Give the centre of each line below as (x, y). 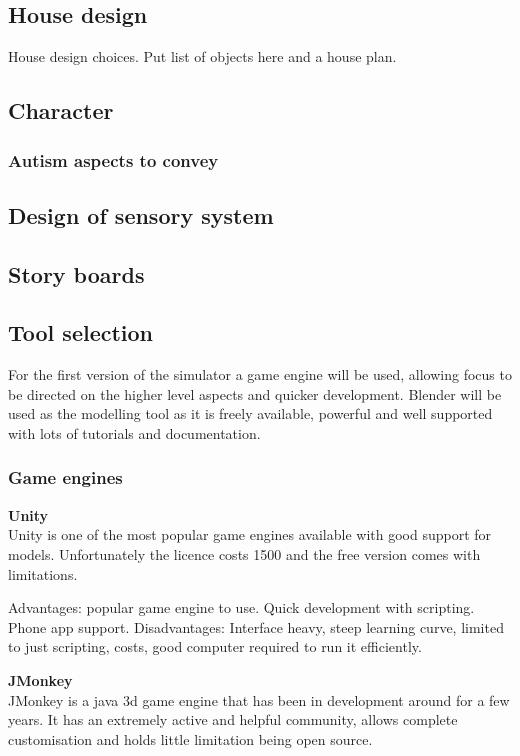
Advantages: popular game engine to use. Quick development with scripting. (241, 607)
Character (61, 110)
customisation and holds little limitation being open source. (190, 738)
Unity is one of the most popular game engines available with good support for (250, 534)
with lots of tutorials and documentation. (134, 432)
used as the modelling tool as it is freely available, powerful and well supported (250, 413)
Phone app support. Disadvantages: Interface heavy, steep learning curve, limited (256, 626)
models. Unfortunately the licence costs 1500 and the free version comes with (244, 553)
